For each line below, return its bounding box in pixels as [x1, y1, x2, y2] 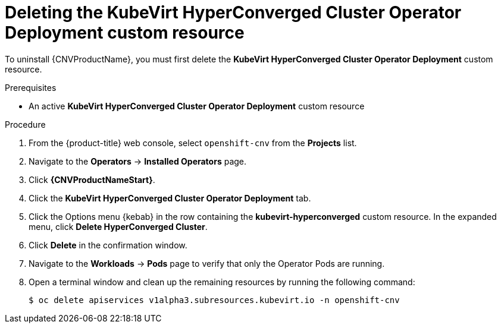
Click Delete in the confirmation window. [29, 239, 187, 250]
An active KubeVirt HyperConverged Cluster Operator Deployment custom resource [29, 100, 365, 111]
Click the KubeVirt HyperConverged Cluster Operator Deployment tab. [29, 193, 311, 203]
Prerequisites [5, 82, 57, 93]
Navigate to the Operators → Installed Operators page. [29, 156, 247, 166]
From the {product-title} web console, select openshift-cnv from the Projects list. [29, 137, 357, 148]
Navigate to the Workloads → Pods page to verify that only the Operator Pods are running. [29, 258, 385, 269]
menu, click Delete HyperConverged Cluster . [29, 221, 208, 232]
